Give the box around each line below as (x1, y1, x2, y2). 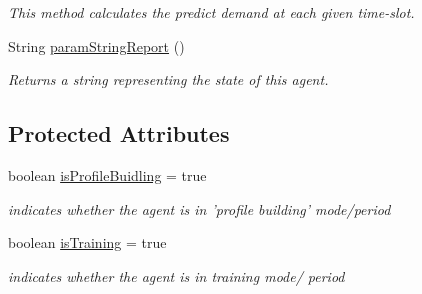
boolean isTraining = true (8, 232, 167, 253)
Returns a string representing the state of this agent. (8, 69, 329, 90)
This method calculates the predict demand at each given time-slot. (8, 2, 415, 22)
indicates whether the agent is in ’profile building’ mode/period (8, 198, 391, 219)
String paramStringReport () (8, 35, 185, 56)
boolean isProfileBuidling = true (8, 164, 207, 185)
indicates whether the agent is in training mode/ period (8, 265, 345, 286)
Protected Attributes (8, 118, 230, 149)
